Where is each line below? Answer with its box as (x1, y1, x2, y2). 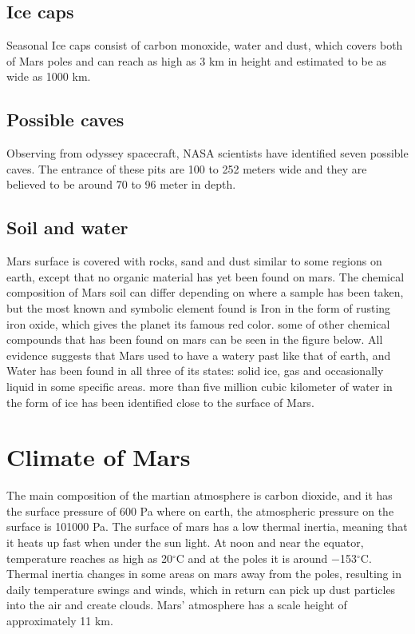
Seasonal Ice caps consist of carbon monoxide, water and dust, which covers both (6, 37, 403, 54)
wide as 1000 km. (6, 68, 91, 85)
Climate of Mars (6, 441, 191, 473)
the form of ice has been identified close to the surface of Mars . (6, 393, 314, 410)
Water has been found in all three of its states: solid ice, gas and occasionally (6, 362, 384, 379)
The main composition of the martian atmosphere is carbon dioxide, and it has (6, 487, 393, 504)
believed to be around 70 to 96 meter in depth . (6, 176, 236, 193)
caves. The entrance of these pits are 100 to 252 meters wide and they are (6, 160, 367, 177)
